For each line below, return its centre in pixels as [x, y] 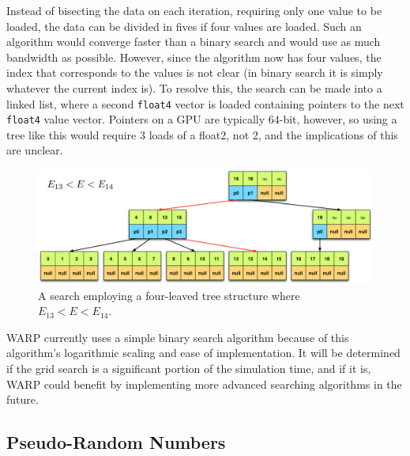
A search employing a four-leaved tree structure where [169, 295]
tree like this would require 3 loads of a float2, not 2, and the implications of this [202, 134]
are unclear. [35, 150]
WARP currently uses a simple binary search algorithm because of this [178, 337]
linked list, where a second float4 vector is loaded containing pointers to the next [205, 103]
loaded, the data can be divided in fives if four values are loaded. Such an [184, 26]
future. [23, 399]
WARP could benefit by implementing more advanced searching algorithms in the [204, 384]
